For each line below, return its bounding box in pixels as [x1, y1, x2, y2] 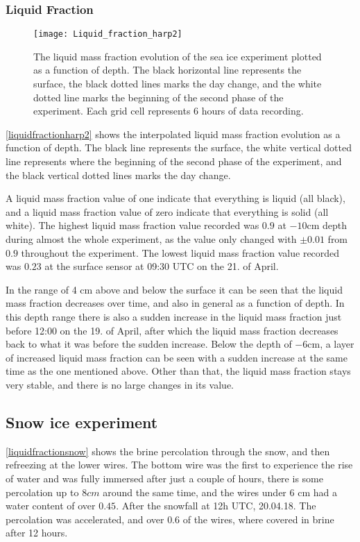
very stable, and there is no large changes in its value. [6, 377, 234, 391]
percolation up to [6, 484, 79, 499]
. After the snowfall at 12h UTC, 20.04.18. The [116, 498, 316, 513]
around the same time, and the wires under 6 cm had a [103, 484, 337, 499]
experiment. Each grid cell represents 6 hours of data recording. [33, 103, 304, 118]
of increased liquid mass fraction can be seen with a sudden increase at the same [6, 350, 348, 364]
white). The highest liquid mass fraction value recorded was [6, 218, 259, 232]
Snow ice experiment [6, 411, 158, 432]
